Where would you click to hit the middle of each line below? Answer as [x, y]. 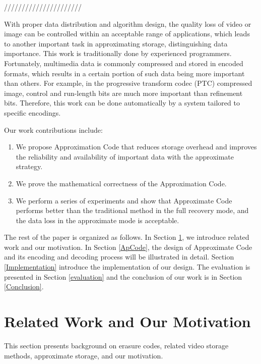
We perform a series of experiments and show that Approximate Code [124, 200]
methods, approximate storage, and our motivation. [84, 355]
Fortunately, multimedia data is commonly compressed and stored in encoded [124, 63]
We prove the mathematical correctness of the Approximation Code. [121, 183]
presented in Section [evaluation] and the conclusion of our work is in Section [123, 276]
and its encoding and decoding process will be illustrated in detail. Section [119, 257]
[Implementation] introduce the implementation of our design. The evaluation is [127, 267]
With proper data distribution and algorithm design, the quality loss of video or [128, 23]
